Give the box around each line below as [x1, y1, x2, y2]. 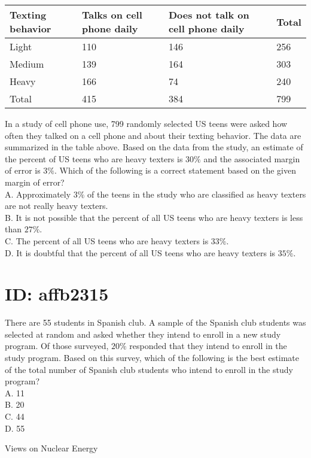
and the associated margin [203, 152, 300, 165]
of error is [5, 164, 41, 177]
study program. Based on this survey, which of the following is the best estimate [5, 351, 299, 364]
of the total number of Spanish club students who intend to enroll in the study [5, 363, 293, 375]
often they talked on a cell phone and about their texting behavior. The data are [5, 129, 301, 141]
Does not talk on [168, 8, 249, 22]
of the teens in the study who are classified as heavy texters [87, 187, 306, 200]
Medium [10, 57, 44, 71]
